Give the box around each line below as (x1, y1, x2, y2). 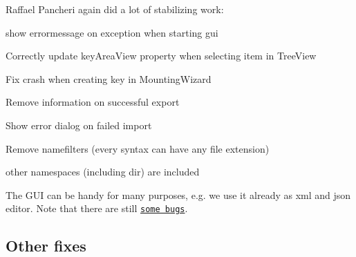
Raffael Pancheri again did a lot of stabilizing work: (6, 2, 224, 16)
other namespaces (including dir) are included (6, 164, 200, 179)
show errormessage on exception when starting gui (6, 25, 218, 39)
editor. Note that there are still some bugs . (6, 201, 188, 216)
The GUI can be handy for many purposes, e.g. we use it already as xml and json (6, 187, 351, 202)
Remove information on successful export (6, 95, 180, 109)
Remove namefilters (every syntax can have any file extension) (6, 141, 270, 155)
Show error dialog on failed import (6, 117, 152, 132)
